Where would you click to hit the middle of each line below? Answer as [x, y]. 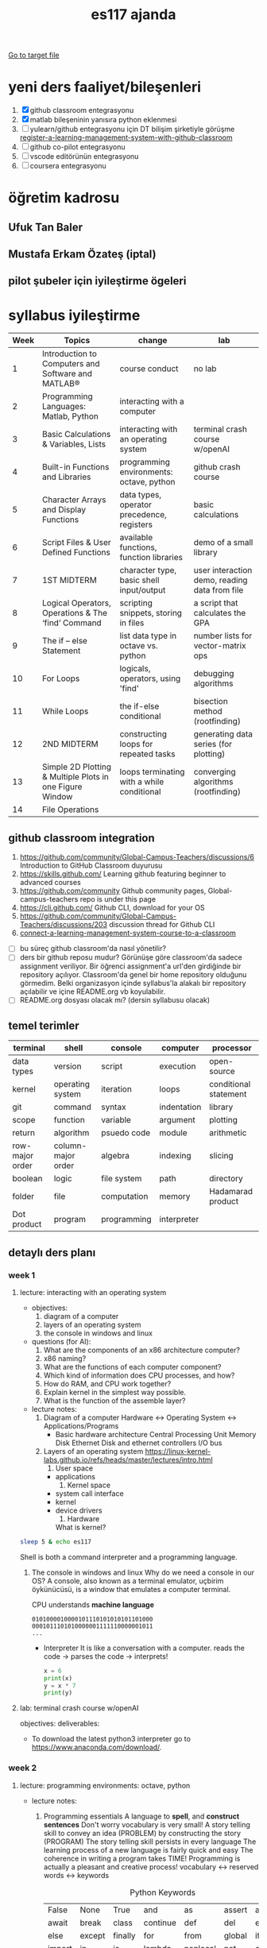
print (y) [58, 1693]
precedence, [143, 515]
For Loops [61, 678]
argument [178, 1120]
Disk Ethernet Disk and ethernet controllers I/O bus [139, 1443]
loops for [136, 744]
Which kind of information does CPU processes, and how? [139, 1375]
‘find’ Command [72, 623]
